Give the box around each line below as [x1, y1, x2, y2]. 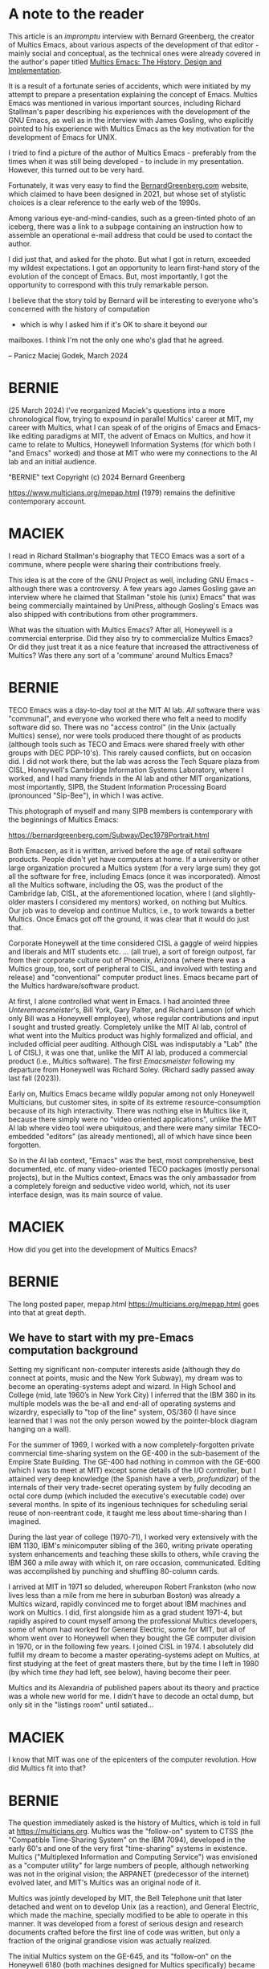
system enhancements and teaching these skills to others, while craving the [8, 1550, 259, 1559]
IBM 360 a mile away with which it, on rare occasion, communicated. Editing [8, 1558, 261, 1567]
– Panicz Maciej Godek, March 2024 [8, 350, 128, 360]
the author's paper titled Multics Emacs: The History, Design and [8, 57, 222, 67]
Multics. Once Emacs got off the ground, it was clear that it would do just [8, 913, 250, 924]
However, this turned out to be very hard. [8, 165, 145, 174]
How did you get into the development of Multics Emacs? [8, 1244, 198, 1254]
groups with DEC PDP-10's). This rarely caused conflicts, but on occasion [8, 748, 251, 758]
